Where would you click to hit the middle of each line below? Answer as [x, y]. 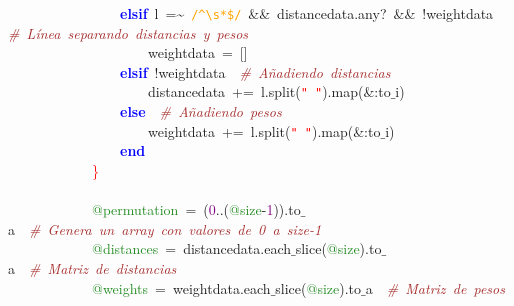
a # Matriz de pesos [435, 287]
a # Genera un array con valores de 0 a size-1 [165, 228]
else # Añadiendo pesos [201, 111]
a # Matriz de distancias [92, 267]
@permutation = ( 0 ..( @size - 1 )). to [196, 209]
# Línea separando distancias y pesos [128, 32]
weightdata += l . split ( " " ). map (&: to [264, 130]
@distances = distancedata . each [191, 248]
